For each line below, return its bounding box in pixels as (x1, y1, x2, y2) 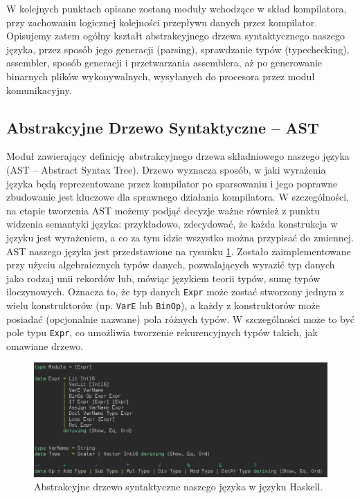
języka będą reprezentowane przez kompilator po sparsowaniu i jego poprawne (6, 176, 338, 190)
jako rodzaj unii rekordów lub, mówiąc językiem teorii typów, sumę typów (6, 270, 321, 285)
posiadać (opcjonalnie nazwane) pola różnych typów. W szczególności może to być (6, 311, 355, 326)
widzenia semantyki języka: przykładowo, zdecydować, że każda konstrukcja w (6, 216, 338, 231)
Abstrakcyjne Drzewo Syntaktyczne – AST (6, 116, 319, 138)
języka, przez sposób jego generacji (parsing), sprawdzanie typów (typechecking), (6, 41, 350, 56)
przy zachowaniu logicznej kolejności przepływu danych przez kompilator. (6, 15, 318, 29)
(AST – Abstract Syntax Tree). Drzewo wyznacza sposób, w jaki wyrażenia (6, 162, 326, 176)
